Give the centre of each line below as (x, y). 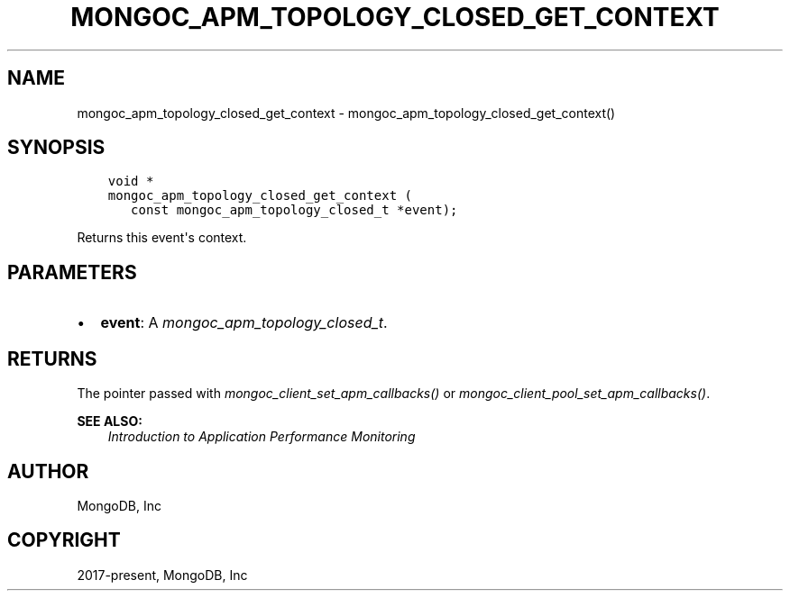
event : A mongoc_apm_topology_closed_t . (244, 323)
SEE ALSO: (110, 421)
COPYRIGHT (64, 540)
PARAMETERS (72, 272)
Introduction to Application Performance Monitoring (262, 437)
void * (131, 181)
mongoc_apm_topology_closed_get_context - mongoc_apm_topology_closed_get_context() (346, 113)
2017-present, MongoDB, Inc (162, 575)
